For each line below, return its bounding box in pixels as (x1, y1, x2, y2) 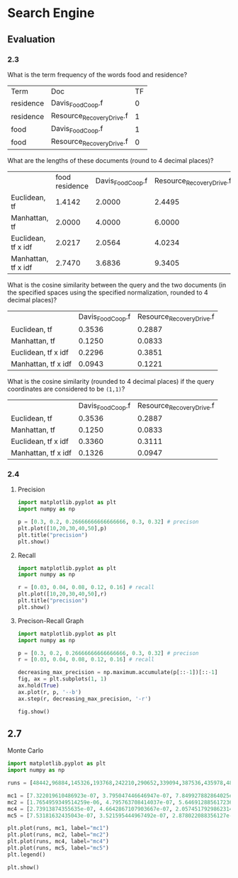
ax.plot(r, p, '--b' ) (17, 688, 81, 695)
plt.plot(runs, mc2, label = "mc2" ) (7, 831, 110, 838)
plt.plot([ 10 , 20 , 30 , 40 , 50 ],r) (17, 591, 108, 598)
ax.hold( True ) (17, 682, 59, 690)
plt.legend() (7, 851, 46, 858)
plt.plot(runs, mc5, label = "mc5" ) (7, 845, 110, 852)
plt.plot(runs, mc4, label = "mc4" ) (7, 838, 110, 845)
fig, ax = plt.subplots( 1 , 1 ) (17, 675, 108, 683)
